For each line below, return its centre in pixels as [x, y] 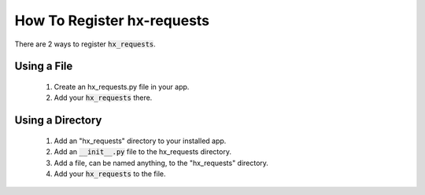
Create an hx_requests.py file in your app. [122, 86]
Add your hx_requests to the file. [110, 174]
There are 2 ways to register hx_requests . [85, 44]
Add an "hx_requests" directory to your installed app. [140, 141]
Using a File [44, 66]
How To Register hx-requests [112, 20]
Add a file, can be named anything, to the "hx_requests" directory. [161, 163]
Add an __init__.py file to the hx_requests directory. [143, 152]
